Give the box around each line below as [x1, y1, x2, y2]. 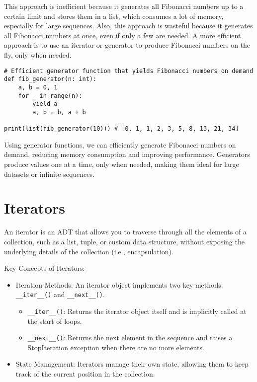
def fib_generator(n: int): [4, 76, 97, 83]
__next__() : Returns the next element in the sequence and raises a [27, 332, 233, 343]
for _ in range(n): [18, 92, 83, 99]
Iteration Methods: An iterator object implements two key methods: [15, 279, 223, 290]
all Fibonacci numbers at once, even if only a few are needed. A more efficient [4, 30, 241, 40]
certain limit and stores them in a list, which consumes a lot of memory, [4, 10, 224, 21]
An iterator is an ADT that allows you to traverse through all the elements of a [4, 227, 247, 237]
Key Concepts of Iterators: [4, 263, 85, 273]
